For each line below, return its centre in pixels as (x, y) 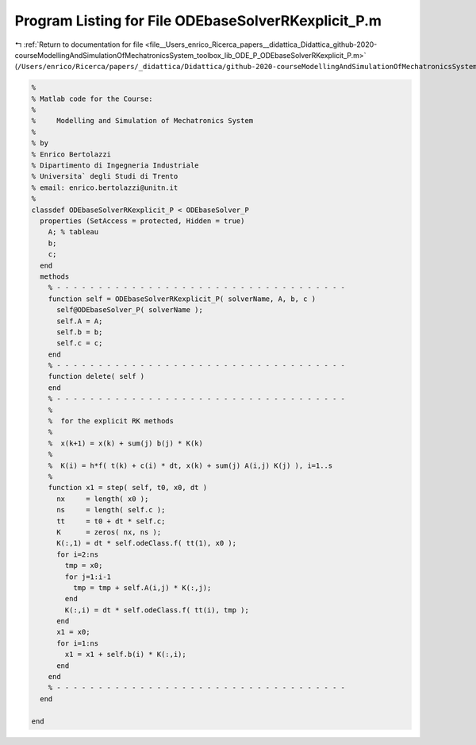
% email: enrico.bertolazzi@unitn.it (105, 187)
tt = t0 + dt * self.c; (111, 521)
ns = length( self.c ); (111, 510)
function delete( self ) (96, 376)
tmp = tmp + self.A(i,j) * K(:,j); (142, 587)
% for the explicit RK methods (111, 421)
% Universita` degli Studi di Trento (105, 176)
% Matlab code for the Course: (92, 98)
